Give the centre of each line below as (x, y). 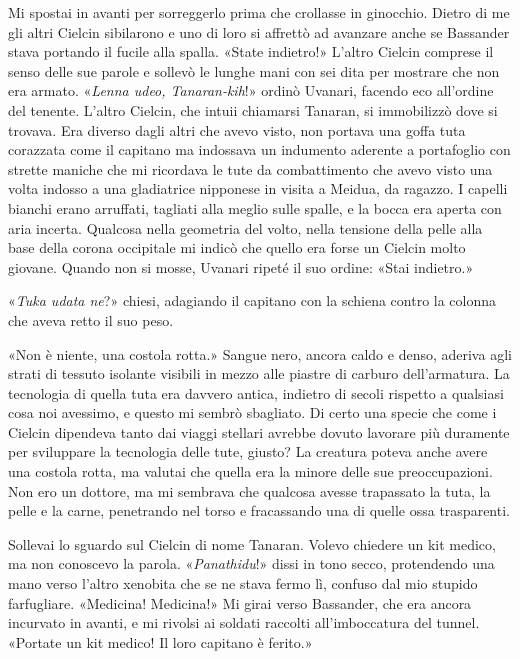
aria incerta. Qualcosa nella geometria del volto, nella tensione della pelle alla (245, 227)
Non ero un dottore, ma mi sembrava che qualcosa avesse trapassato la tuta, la (249, 490)
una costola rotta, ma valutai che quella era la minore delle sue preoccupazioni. (250, 471)
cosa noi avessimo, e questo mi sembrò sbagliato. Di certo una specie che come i (252, 412)
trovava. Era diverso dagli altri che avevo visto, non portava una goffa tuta (237, 129)
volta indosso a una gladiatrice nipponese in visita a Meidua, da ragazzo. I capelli (258, 188)
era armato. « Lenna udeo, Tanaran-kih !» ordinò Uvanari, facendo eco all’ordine (251, 90)
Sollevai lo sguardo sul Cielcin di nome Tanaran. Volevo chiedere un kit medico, (252, 543)
